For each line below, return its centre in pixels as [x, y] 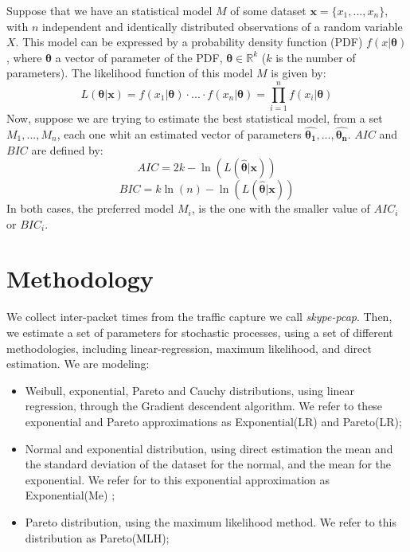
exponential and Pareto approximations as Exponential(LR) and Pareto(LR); [213, 421]
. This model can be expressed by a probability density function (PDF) [189, 42]
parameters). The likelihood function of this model [130, 73]
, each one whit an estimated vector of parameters [179, 133]
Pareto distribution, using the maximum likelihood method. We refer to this [211, 521]
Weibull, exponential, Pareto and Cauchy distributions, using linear [190, 390]
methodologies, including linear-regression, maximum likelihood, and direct [189, 348]
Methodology [80, 278]
